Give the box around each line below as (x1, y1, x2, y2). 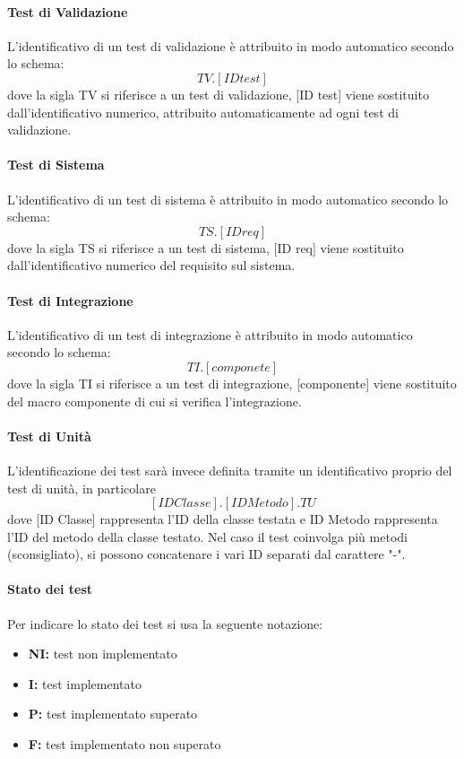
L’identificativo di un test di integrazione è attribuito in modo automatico (7, 325, 413, 344)
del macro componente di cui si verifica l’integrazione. (7, 391, 302, 410)
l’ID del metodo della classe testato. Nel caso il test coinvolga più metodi (7, 527, 408, 545)
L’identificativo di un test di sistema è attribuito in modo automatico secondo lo (7, 189, 449, 208)
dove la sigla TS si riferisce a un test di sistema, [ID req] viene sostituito (7, 238, 404, 257)
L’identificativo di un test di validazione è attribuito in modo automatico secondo (7, 36, 454, 55)
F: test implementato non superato (28, 735, 221, 754)
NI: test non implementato (28, 644, 177, 663)
